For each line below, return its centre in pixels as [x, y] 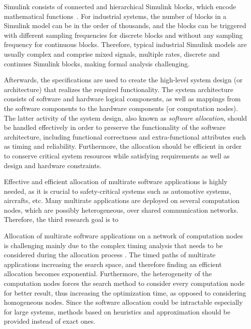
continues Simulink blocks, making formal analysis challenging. [97, 63]
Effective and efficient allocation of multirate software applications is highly [116, 181]
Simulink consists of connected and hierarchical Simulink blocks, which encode [120, 6]
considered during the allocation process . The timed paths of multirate [110, 255]
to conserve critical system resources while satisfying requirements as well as [117, 155]
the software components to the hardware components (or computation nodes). [121, 108]
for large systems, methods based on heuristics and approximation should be [117, 311]
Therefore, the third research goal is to [61, 219]
